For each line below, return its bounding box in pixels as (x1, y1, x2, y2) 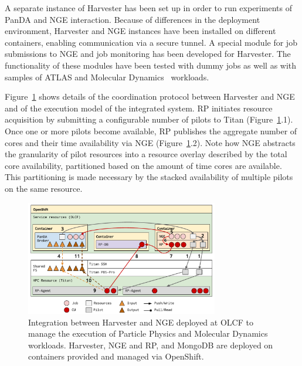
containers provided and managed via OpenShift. (28, 350, 204, 362)
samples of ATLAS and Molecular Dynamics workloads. (5, 70, 209, 83)
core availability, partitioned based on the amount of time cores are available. (5, 159, 282, 171)
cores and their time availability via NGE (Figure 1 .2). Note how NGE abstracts (5, 136, 296, 148)
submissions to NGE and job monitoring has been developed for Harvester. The (5, 48, 291, 60)
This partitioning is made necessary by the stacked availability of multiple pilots (5, 171, 293, 183)
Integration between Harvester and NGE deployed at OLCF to (28, 316, 253, 328)
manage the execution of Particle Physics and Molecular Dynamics (28, 327, 268, 340)
